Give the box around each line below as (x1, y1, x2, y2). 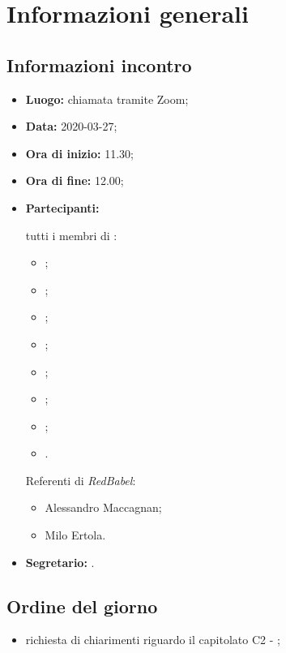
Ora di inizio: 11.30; (25, 144, 134, 161)
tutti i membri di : (25, 226, 117, 243)
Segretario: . (25, 553, 95, 570)
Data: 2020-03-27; (25, 118, 117, 135)
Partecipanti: (25, 199, 100, 216)
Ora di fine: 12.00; (25, 172, 124, 189)
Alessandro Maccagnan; (45, 499, 162, 516)
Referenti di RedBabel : (25, 471, 136, 488)
